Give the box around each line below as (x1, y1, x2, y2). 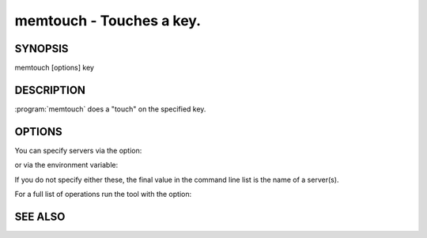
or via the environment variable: (14, 161, 119, 170)
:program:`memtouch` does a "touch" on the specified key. (14, 104, 206, 114)
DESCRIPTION (14, 83, 86, 96)
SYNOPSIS (14, 42, 69, 55)
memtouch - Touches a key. (14, 12, 202, 29)
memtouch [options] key (14, 63, 95, 73)
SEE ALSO (14, 210, 66, 223)
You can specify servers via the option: (14, 145, 142, 155)
